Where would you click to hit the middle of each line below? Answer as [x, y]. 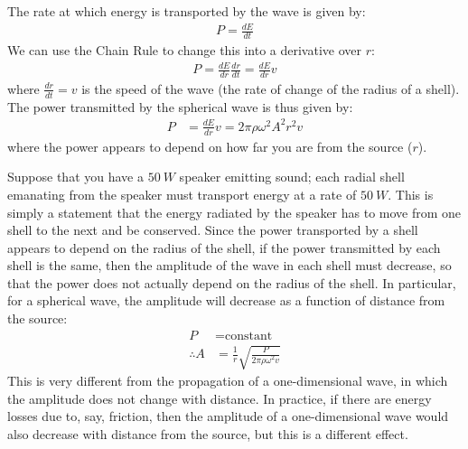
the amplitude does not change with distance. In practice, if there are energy [220, 398]
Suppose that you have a [75, 177]
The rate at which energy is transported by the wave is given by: [187, 11]
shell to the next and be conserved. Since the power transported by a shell [213, 230]
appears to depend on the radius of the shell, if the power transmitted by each [224, 247]
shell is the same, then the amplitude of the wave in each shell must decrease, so [229, 265]
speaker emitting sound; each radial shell [292, 177]
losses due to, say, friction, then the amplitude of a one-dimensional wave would [228, 416]
